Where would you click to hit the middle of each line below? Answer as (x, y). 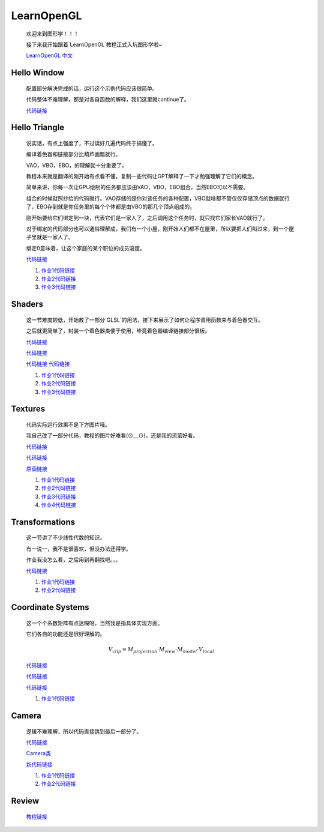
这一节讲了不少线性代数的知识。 (65, 538)
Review (25, 801)
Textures (28, 409)
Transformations (43, 522)
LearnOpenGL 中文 (49, 56)
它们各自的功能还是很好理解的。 (65, 634)
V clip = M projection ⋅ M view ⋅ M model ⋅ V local (161, 650)
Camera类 (38, 753)
